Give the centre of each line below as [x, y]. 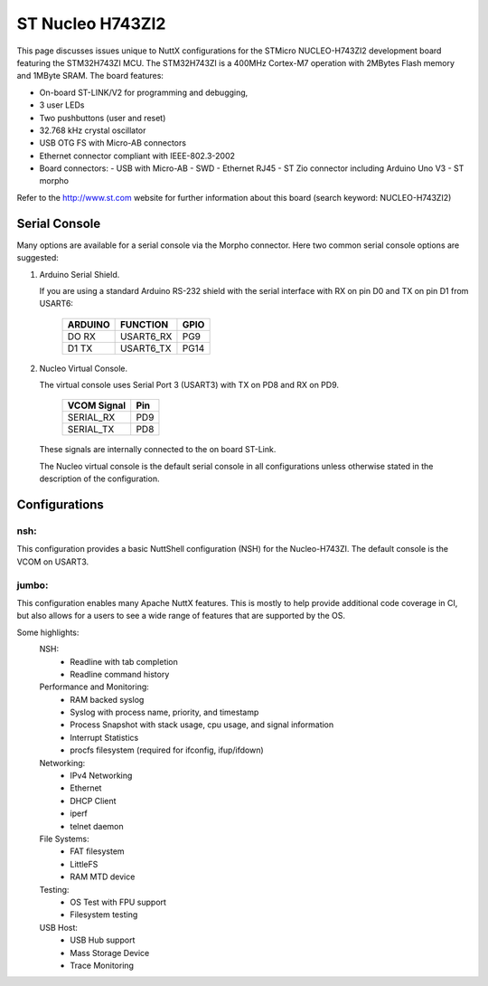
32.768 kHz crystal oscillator [93, 130]
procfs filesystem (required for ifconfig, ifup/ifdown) [167, 750]
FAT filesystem [98, 851]
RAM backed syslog [107, 699]
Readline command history [120, 674]
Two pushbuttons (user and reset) [103, 118]
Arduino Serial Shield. [80, 274]
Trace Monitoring [102, 965]
